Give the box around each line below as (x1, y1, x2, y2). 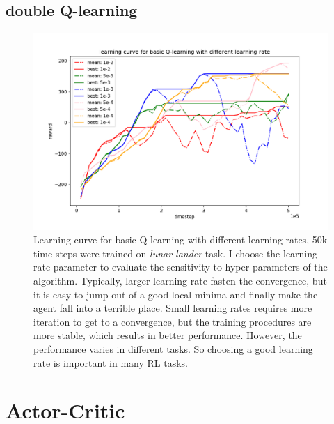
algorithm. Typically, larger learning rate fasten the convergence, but (33, 273, 327, 287)
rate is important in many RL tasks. (33, 355, 188, 370)
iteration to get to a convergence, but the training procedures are (33, 314, 312, 328)
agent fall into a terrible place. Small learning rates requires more (33, 301, 312, 315)
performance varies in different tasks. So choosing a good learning (33, 341, 313, 356)
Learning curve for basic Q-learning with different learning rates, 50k (33, 232, 328, 247)
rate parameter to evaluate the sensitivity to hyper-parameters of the (33, 259, 328, 274)
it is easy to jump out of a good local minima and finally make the (33, 287, 318, 301)
